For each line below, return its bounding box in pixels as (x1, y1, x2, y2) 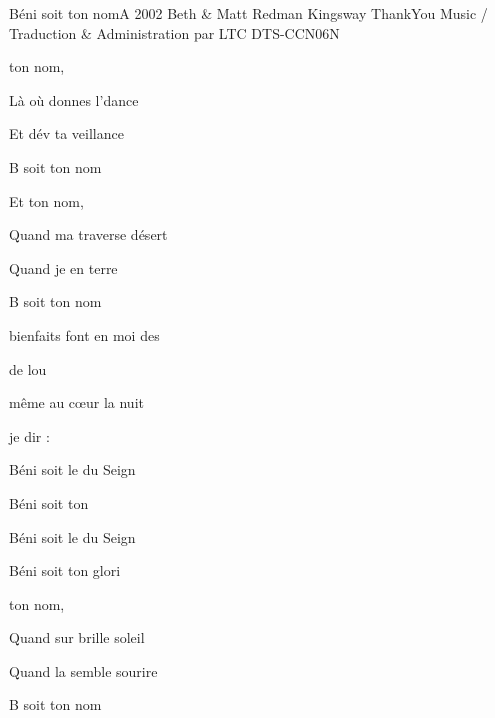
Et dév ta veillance (9, 123, 124, 144)
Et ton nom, (9, 190, 84, 211)
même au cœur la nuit (9, 392, 144, 413)
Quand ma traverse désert (9, 224, 168, 245)
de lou (9, 358, 47, 379)
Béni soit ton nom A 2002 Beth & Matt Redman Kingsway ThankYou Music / (9, 3, 488, 23)
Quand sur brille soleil (9, 627, 145, 648)
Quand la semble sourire (9, 660, 158, 681)
